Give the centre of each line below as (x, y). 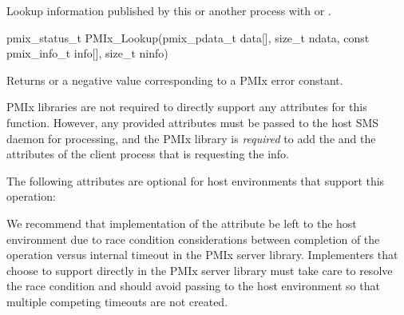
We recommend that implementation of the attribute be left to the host (182, 223)
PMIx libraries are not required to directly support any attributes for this (187, 107)
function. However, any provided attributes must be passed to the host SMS (193, 122)
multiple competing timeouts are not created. (117, 301)
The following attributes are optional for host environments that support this (196, 180)
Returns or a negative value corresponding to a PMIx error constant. (175, 80)
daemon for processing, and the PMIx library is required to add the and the (191, 138)
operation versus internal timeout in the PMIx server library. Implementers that (202, 255)
